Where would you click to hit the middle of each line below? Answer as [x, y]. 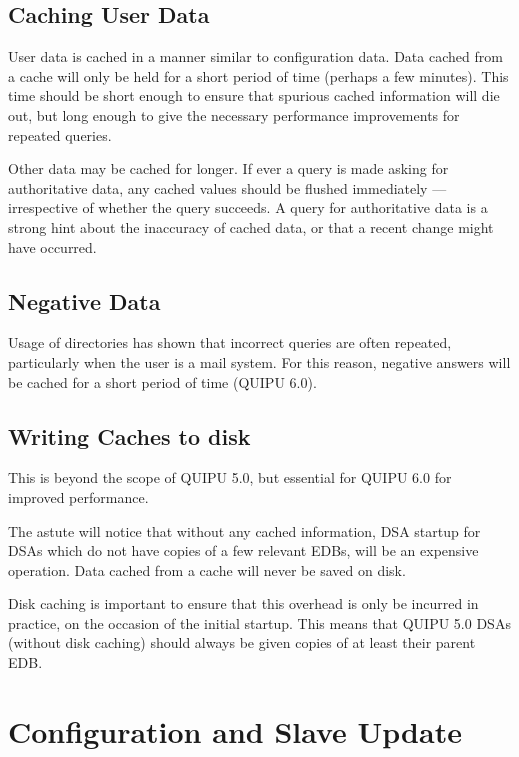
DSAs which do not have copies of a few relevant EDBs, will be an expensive [243, 550]
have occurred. [52, 246]
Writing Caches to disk [129, 435]
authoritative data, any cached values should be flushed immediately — [227, 187]
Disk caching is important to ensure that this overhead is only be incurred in [243, 603]
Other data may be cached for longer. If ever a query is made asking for [228, 168]
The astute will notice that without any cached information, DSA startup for [244, 530]
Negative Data [84, 300]
